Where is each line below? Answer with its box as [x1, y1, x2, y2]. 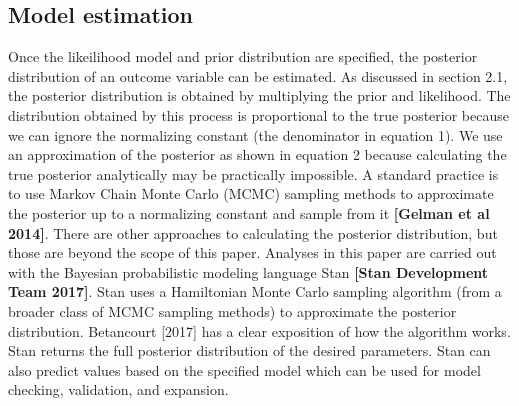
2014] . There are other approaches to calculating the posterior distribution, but [8, 222, 498, 243]
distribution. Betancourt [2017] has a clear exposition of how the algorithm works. [8, 320, 511, 341]
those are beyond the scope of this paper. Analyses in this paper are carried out [8, 242, 497, 263]
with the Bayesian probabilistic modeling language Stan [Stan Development [8, 261, 489, 282]
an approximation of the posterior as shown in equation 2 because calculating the [8, 144, 507, 165]
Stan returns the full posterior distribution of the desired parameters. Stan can [8, 340, 491, 361]
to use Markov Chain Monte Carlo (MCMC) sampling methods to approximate [8, 183, 494, 204]
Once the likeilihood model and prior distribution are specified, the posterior [8, 46, 478, 67]
